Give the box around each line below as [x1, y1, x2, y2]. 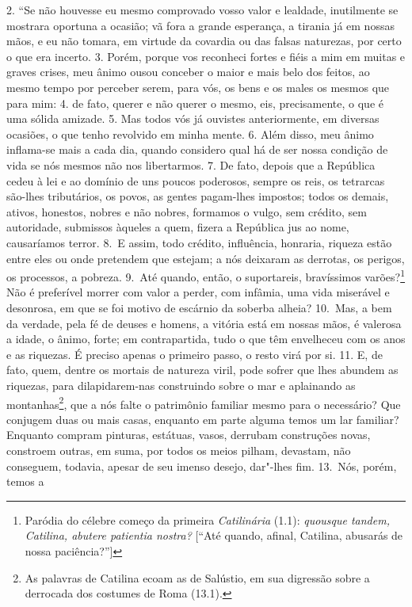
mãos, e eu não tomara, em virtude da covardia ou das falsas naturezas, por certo [6, 32, 402, 49]
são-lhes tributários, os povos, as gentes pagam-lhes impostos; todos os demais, [6, 188, 389, 204]
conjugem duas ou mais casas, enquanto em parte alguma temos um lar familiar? [6, 410, 399, 427]
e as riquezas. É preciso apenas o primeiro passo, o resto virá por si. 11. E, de [6, 345, 383, 362]
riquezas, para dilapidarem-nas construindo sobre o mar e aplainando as [6, 376, 356, 393]
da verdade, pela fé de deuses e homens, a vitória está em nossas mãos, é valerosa [6, 315, 402, 331]
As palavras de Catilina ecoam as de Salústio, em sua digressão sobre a [25, 569, 370, 586]
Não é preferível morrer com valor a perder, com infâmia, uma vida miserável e [6, 284, 390, 300]
